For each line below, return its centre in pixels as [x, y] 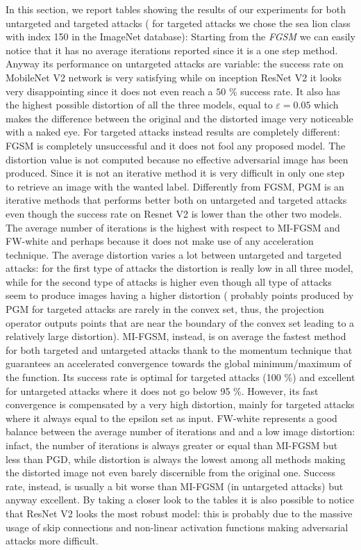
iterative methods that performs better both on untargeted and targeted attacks [176, 200]
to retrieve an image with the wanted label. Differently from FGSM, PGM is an [175, 186]
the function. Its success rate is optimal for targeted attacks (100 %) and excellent [180, 377]
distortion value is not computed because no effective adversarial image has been [177, 159]
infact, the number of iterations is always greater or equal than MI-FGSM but [172, 445]
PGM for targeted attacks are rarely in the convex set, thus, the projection [165, 309]
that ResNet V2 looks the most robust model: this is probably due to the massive [179, 513]
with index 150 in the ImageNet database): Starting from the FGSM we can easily [180, 37]
